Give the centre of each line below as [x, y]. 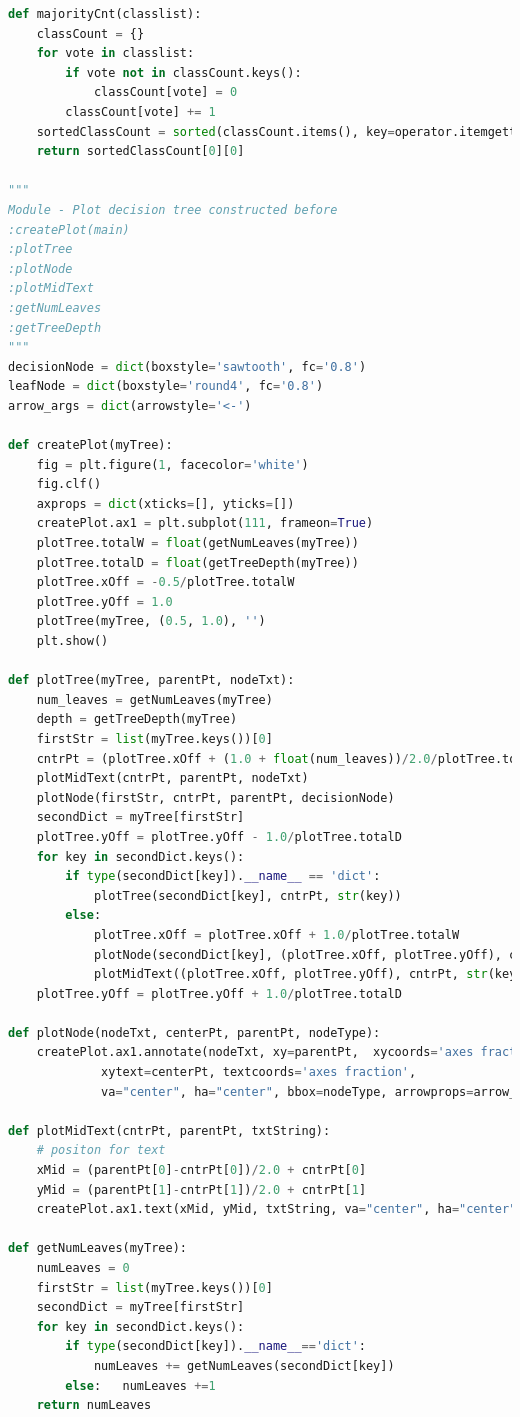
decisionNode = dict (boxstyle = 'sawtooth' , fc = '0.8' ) [187, 366]
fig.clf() [69, 484]
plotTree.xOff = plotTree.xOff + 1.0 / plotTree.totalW [276, 934]
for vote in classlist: [115, 53]
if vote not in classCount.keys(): [183, 72]
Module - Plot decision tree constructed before [173, 209]
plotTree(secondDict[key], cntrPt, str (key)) [247, 895]
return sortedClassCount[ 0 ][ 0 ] [140, 151]
